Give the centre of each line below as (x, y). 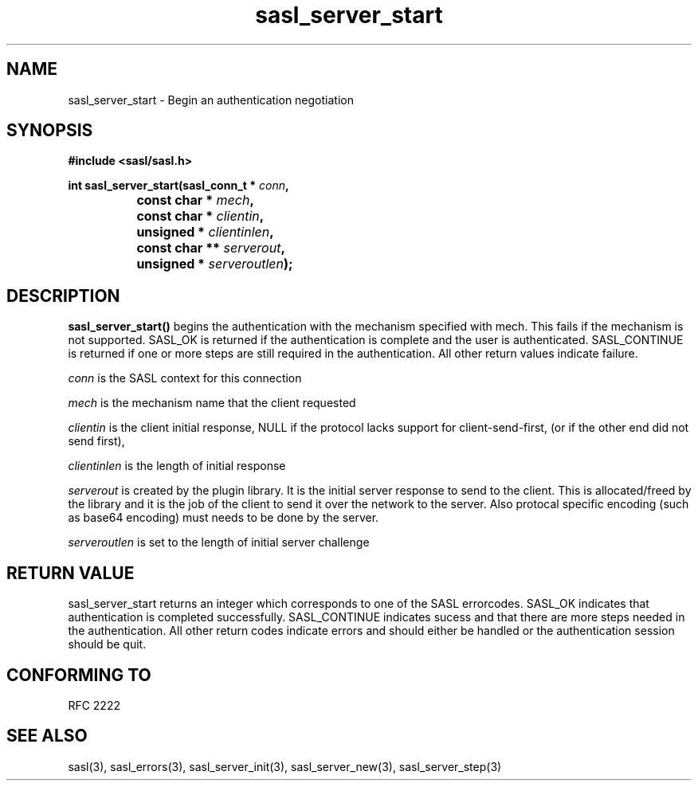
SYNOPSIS (50, 131)
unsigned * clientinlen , (205, 232)
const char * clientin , (200, 216)
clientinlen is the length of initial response (177, 466)
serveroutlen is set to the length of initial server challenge (219, 542)
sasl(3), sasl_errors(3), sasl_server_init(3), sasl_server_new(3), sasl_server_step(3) (285, 766)
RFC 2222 (94, 705)
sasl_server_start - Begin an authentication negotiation (211, 100)
